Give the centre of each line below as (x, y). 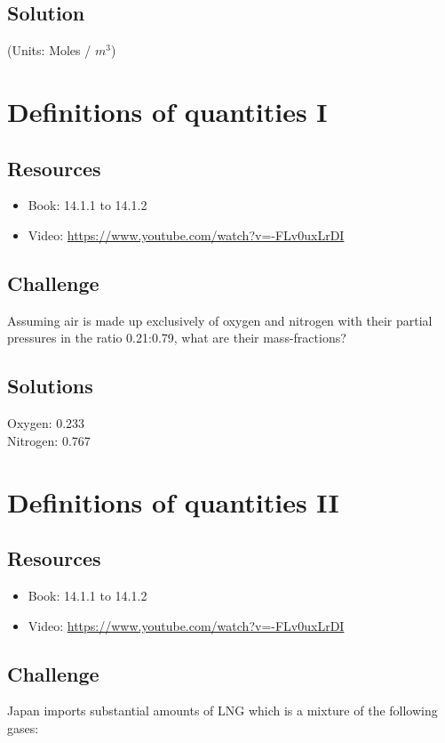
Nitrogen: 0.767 (49, 440)
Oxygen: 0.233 (46, 423)
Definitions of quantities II (173, 501)
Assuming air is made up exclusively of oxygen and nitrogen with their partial (220, 320)
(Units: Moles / (49, 50)
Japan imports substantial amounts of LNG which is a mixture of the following (222, 711)
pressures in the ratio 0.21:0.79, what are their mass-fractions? (177, 338)
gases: (23, 727)
